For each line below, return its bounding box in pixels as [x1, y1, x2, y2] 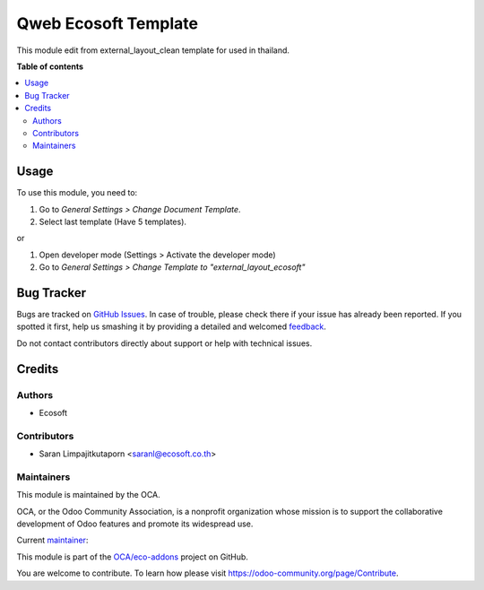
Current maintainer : [16, 534, 89, 546]
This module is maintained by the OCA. [16, 490, 160, 500]
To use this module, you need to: [16, 187, 138, 198]
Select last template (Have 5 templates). [39, 216, 187, 227]
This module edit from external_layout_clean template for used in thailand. [16, 45, 290, 56]
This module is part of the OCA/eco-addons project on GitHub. [16, 551, 248, 562]
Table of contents [16, 61, 84, 72]
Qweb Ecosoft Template [16, 13, 199, 33]
